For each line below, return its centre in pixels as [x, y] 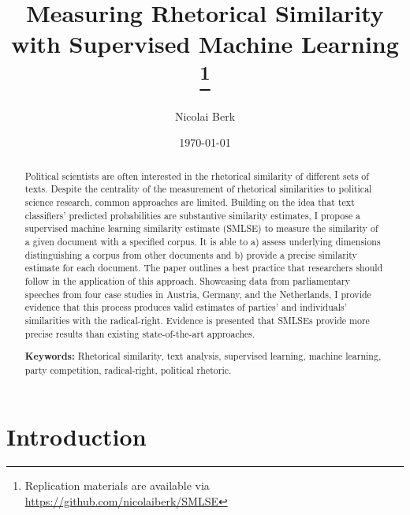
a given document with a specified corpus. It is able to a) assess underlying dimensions [203, 242]
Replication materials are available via [117, 485]
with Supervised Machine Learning [205, 44]
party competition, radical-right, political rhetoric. [128, 369]
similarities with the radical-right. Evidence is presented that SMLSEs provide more [197, 321]
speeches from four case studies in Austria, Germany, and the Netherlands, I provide [198, 294]
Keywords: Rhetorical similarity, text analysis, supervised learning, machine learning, [203, 356]
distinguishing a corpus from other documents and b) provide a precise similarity [191, 254]
